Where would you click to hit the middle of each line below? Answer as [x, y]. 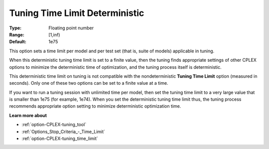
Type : [15, 28]
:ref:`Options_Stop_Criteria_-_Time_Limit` [64, 132]
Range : [17, 34]
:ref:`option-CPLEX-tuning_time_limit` [60, 139]
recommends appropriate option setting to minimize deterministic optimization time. [95, 106]
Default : [18, 42]
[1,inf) [54, 34]
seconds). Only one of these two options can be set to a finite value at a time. [89, 83]
